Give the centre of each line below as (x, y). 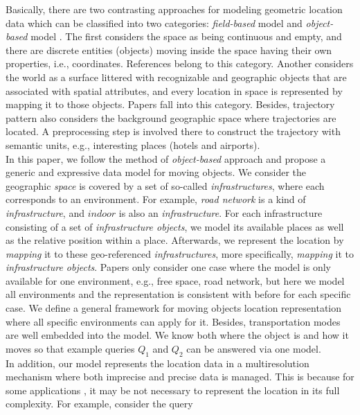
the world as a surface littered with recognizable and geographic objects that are (176, 77)
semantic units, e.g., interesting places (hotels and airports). (133, 144)
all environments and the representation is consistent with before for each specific (178, 294)
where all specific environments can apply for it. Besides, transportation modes (173, 321)
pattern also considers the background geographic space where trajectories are (171, 117)
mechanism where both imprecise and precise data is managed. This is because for (180, 377)
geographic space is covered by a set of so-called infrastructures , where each (165, 185)
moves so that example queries (70, 348)
